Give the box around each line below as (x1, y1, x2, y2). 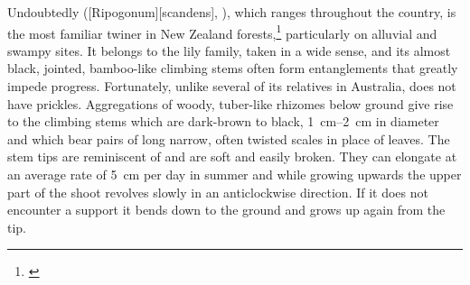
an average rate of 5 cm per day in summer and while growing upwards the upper (7, 165, 462, 183)
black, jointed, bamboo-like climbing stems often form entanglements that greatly (7, 59, 458, 78)
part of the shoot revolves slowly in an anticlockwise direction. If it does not (7, 182, 428, 201)
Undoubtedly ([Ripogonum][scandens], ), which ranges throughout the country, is (7, 3, 456, 21)
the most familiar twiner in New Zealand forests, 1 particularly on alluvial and (7, 21, 437, 42)
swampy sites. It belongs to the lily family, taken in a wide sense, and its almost (7, 41, 451, 60)
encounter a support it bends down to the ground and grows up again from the (7, 200, 446, 219)
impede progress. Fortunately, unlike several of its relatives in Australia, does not (7, 77, 456, 96)
